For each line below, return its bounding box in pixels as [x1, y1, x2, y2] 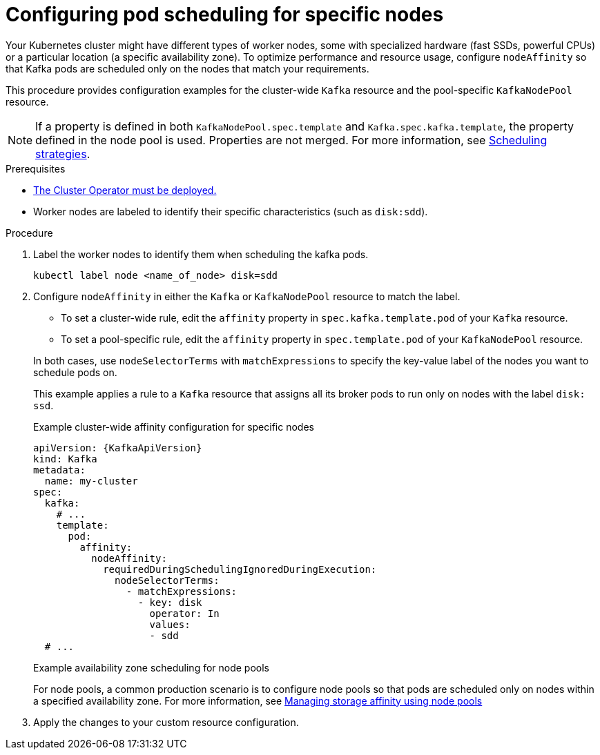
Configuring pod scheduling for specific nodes [6, 3, 444, 26]
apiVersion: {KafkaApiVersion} [33, 442, 202, 453]
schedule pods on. [33, 366, 117, 378]
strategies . [35, 146, 90, 161]
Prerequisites [6, 162, 66, 175]
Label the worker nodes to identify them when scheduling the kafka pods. [33, 248, 369, 260]
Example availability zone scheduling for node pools [33, 661, 270, 674]
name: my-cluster [44, 475, 138, 487]
